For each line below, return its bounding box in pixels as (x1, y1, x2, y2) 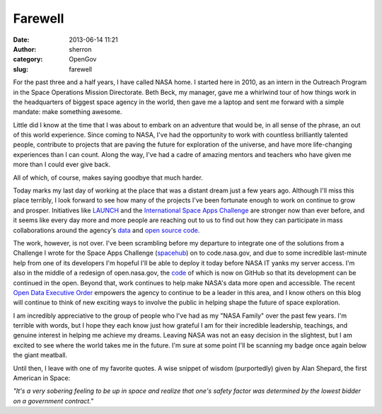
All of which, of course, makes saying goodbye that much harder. (13, 173, 203, 182)
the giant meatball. (13, 351, 67, 360)
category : (13, 55, 43, 64)
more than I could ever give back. (13, 160, 111, 169)
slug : (13, 64, 28, 74)
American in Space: (13, 374, 71, 382)
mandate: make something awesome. (13, 108, 122, 116)
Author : (13, 45, 37, 53)
